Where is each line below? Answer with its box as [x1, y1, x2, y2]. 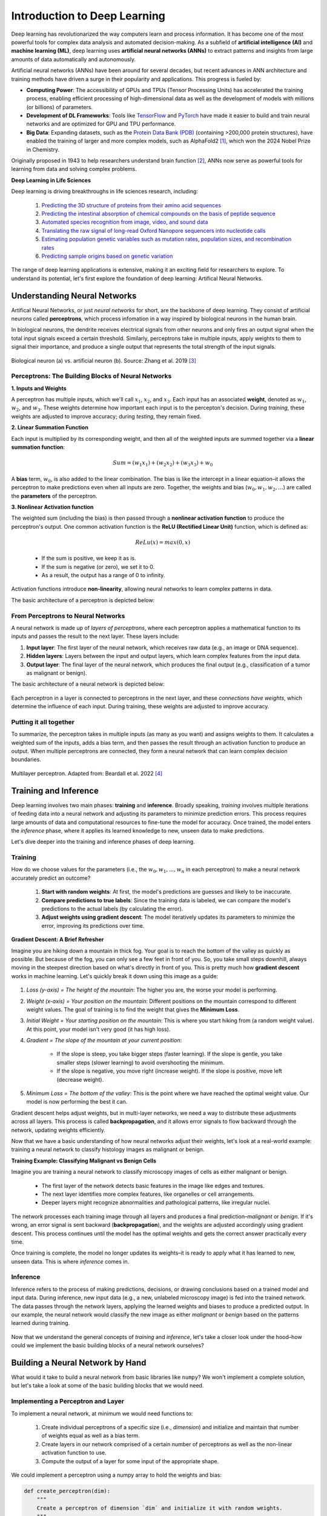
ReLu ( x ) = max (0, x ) [135, 538, 191, 546]
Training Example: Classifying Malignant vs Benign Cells [11, 1157, 157, 1164]
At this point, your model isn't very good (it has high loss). [26, 1025, 171, 1033]
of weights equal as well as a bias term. [41, 1432, 140, 1440]
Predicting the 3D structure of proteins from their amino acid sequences [41, 201, 221, 209]
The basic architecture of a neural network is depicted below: [11, 680, 165, 688]
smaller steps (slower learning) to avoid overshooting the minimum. [56, 1059, 225, 1066]
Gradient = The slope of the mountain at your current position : [26, 1037, 182, 1044]
